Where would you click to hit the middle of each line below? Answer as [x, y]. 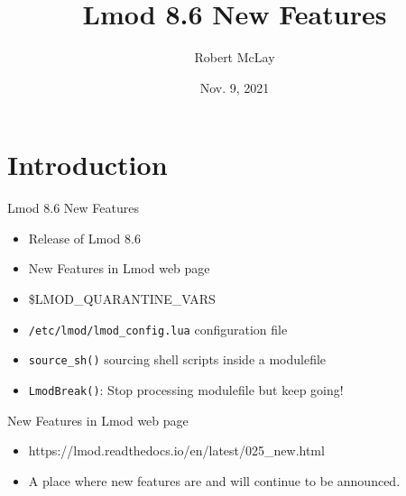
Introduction [88, 165]
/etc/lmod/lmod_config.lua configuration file [158, 329]
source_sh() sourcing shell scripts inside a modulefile [177, 359]
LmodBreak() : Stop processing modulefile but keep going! [186, 389]
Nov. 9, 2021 [235, 87]
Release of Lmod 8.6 [84, 238]
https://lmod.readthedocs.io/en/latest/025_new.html [176, 450]
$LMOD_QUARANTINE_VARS [122, 299]
